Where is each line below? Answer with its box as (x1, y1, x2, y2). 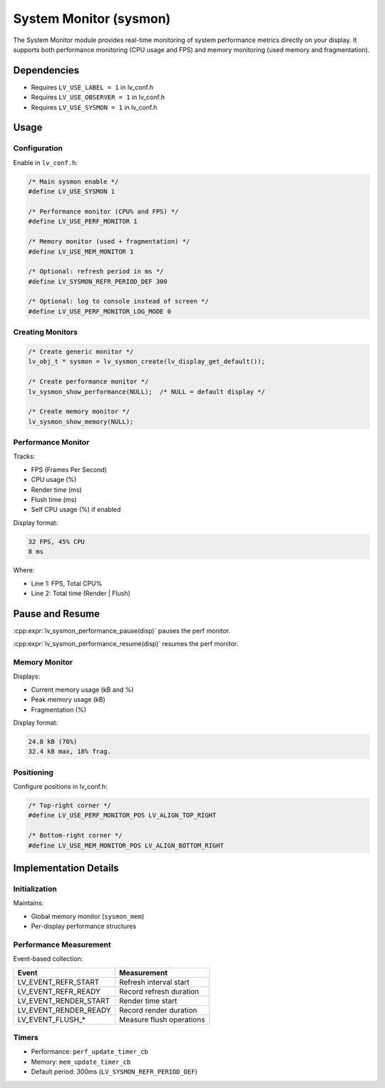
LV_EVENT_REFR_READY (17, 986, 101, 996)
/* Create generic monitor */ (28, 347, 134, 356)
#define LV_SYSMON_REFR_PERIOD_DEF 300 (28, 277, 168, 286)
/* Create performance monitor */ (28, 378, 149, 386)
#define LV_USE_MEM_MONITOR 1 (28, 247, 134, 256)
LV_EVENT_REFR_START (17, 977, 100, 987)
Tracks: (13, 452, 36, 460)
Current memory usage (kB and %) (31, 685, 134, 694)
